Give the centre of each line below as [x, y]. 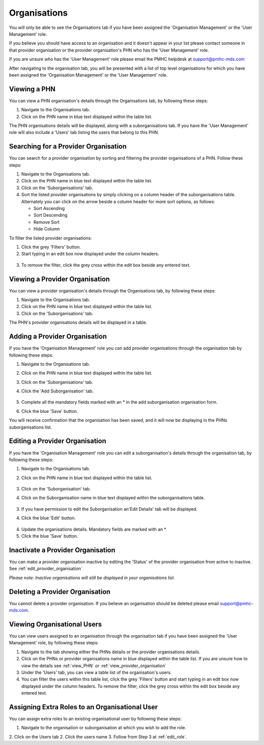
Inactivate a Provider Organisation [62, 550]
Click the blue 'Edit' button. [48, 518]
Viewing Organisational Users [55, 624]
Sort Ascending [49, 208]
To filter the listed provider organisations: [51, 238]
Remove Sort [46, 222]
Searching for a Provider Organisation [68, 146]
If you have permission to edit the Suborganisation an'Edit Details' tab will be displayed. [109, 509]
